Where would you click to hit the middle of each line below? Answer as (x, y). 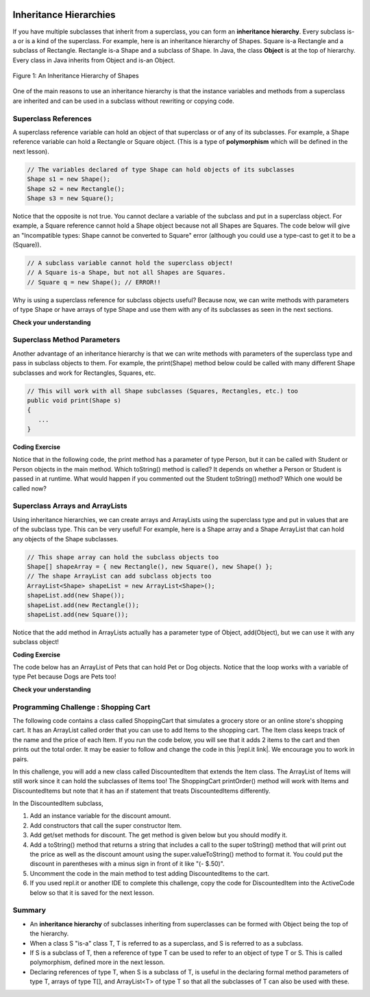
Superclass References (52, 119)
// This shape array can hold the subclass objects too (123, 557)
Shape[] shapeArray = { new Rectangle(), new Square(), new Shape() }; (150, 566)
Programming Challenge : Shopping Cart (82, 707)
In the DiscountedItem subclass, (58, 803)
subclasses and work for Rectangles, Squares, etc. (84, 373)
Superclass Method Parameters (66, 340)
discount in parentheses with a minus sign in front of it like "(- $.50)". (127, 864)
